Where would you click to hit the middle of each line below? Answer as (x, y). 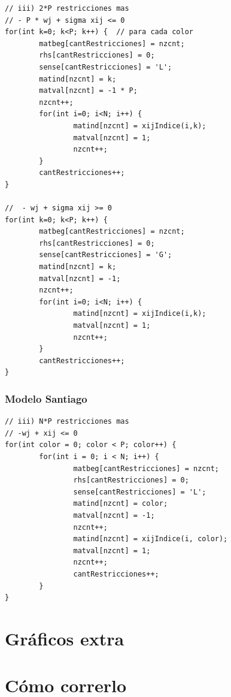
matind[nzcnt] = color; (121, 504)
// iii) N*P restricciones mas (67, 422)
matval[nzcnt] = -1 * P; (88, 91)
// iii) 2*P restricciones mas (67, 8)
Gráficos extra (65, 638)
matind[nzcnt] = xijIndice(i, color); (151, 539)
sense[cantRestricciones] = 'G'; (106, 255)
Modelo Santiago (46, 398)
